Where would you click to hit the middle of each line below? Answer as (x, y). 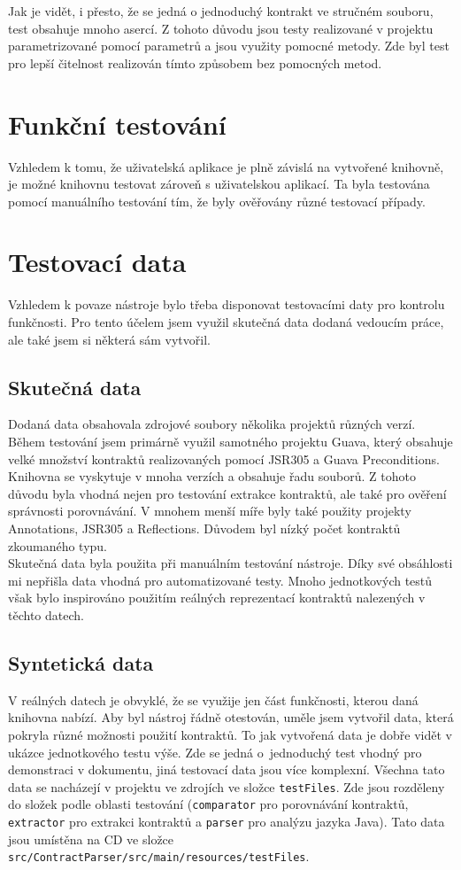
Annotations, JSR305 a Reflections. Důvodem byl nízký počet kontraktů (204, 528)
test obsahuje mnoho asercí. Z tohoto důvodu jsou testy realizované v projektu (221, 28)
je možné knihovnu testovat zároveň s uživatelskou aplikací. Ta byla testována (219, 184)
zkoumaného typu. (58, 545)
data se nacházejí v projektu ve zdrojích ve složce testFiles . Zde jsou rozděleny (227, 786)
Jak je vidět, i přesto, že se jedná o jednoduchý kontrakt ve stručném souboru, (221, 11)
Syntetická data (81, 662)
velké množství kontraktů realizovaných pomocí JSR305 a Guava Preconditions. (224, 458)
